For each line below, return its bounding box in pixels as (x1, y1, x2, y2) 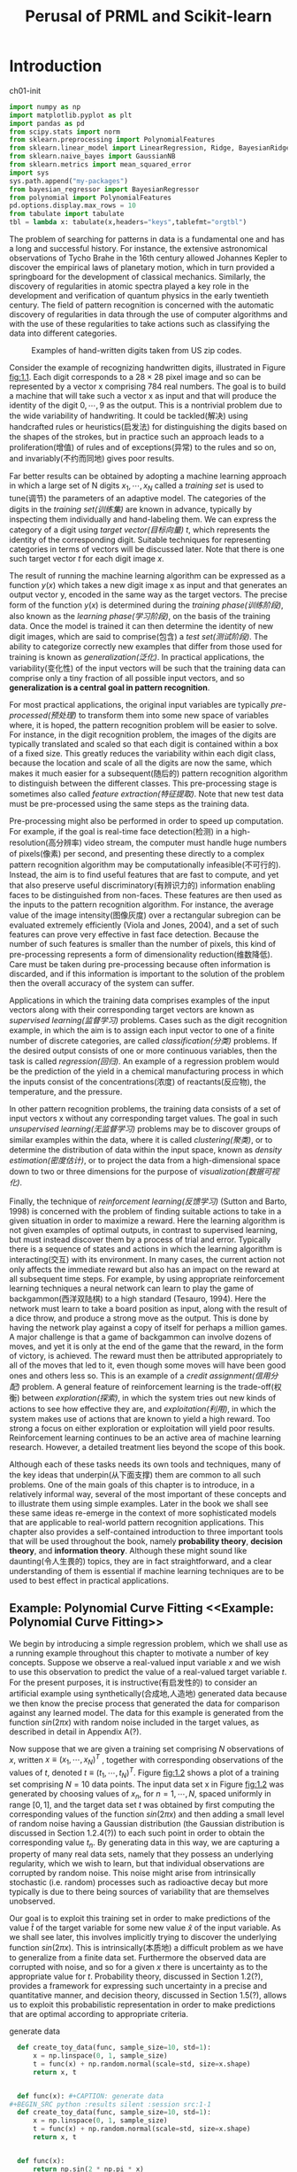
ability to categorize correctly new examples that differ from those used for (9, 640, 283, 652)
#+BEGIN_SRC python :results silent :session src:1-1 (9, 2099, 212, 2109)
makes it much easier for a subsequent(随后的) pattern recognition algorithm (9, 768, 288, 779)
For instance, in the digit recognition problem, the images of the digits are (9, 729, 277, 740)
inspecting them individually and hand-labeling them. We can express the (9, 514, 277, 524)
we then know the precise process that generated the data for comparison (9, 1698, 280, 1709)
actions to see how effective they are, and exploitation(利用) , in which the (9, 1403, 277, 1414)
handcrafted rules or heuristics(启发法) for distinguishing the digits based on (9, 422, 287, 432)
